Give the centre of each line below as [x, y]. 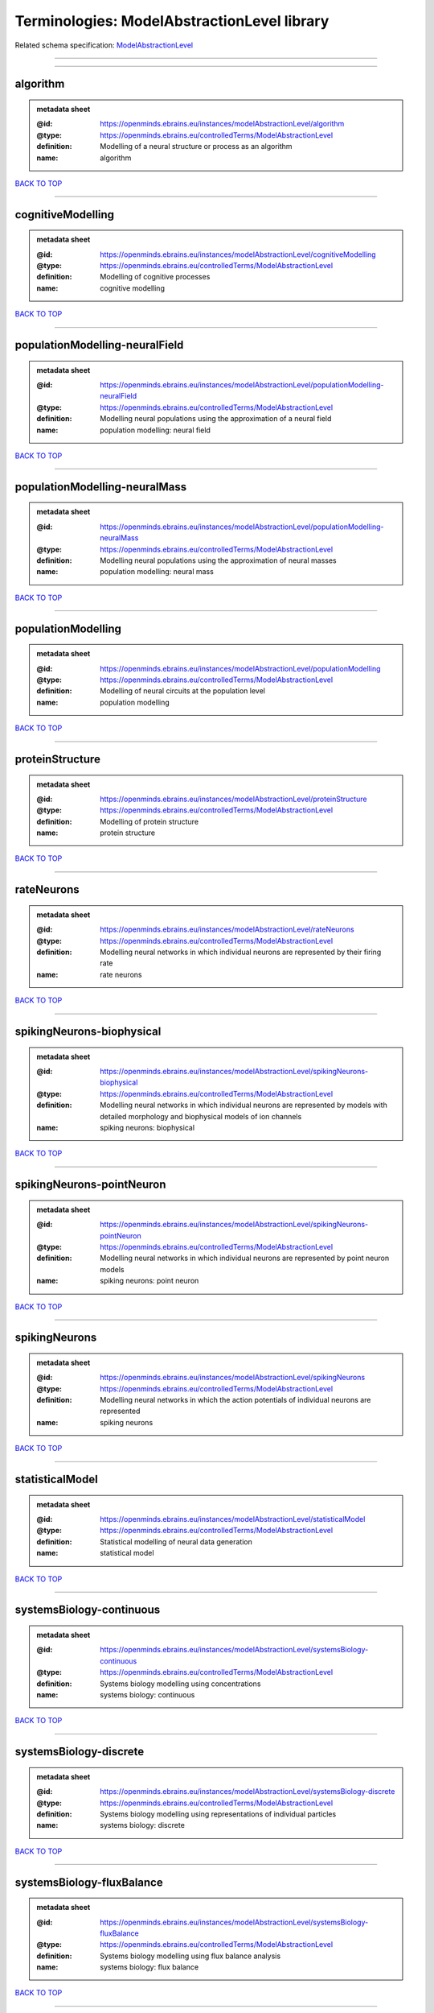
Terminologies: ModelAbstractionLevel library [172, 21]
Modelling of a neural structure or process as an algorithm [196, 147]
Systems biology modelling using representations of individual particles [218, 1814]
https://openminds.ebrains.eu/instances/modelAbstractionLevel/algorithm [222, 124]
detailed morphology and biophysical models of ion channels [201, 1116]
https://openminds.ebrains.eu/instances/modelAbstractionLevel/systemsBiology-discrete [248, 1792]
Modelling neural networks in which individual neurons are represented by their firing [241, 952]
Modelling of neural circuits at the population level [182, 691]
